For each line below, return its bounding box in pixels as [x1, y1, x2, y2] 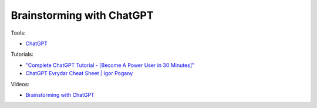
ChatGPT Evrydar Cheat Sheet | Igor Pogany [25, 70, 133, 77]
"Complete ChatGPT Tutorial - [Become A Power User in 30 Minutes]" [25, 62, 195, 69]
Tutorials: [11, 50, 33, 58]
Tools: [11, 29, 26, 36]
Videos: [11, 80, 29, 87]
